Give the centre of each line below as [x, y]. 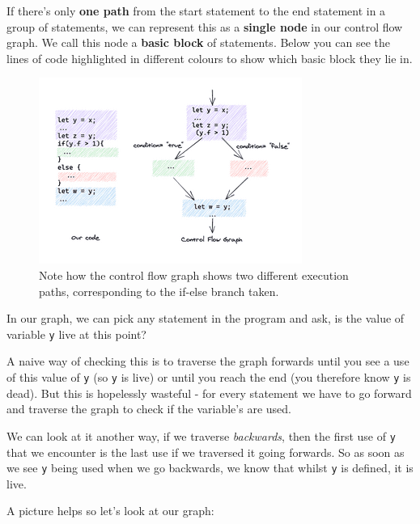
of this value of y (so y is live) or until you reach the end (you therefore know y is [209, 377]
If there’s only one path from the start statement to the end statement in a [196, 11]
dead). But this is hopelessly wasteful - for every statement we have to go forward [209, 393]
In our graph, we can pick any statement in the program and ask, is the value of [206, 318]
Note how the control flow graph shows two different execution [194, 275]
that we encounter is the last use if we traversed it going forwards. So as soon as [206, 452]
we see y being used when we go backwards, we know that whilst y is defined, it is [210, 468]
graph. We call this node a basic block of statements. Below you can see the [199, 42]
